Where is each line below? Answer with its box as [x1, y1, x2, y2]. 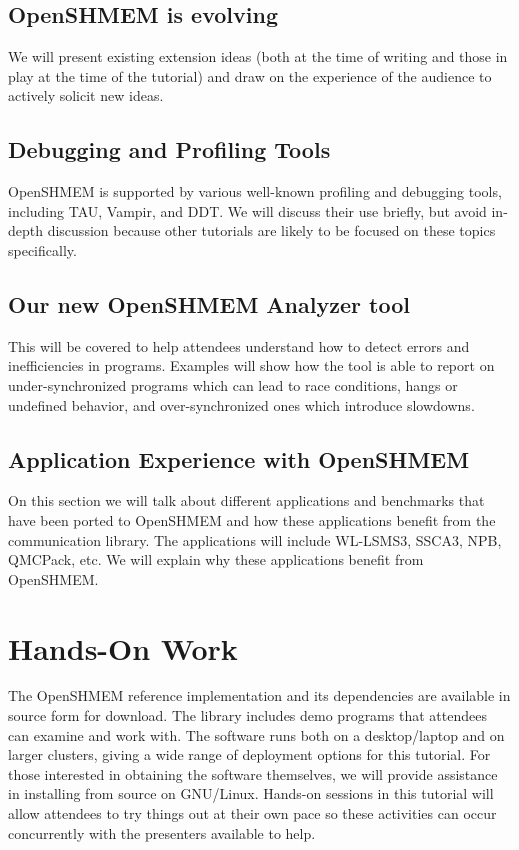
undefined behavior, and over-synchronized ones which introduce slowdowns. [8, 394, 475, 415]
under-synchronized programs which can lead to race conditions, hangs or [8, 374, 458, 395]
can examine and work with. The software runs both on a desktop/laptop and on [8, 724, 505, 745]
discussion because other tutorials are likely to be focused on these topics [47, 220, 496, 241]
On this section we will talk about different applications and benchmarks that [8, 490, 485, 511]
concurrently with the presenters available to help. [8, 822, 316, 843]
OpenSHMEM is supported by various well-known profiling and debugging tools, [8, 181, 502, 202]
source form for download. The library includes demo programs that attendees [8, 705, 487, 726]
